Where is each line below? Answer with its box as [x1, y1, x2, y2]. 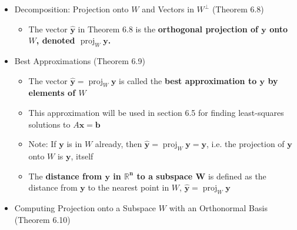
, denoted [36, 34, 75, 46]
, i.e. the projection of [206, 138, 285, 150]
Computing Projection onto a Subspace [14, 201, 156, 214]
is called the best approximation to [119, 74, 257, 86]
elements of [28, 86, 76, 99]
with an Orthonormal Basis [169, 201, 268, 214]
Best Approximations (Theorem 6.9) [14, 54, 145, 66]
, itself [71, 149, 94, 162]
